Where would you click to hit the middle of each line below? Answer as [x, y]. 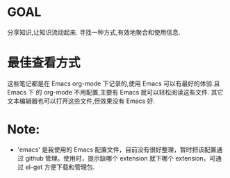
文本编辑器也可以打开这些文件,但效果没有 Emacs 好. [81, 101]
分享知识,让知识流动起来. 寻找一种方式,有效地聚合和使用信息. [94, 32]
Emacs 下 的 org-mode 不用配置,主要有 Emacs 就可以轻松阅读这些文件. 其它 [115, 92]
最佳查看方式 [44, 63]
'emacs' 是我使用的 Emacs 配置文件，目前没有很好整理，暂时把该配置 [117, 149]
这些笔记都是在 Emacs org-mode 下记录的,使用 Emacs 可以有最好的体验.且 [114, 83]
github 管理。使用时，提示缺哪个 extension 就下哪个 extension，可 [121, 158]
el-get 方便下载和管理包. [60, 167]
